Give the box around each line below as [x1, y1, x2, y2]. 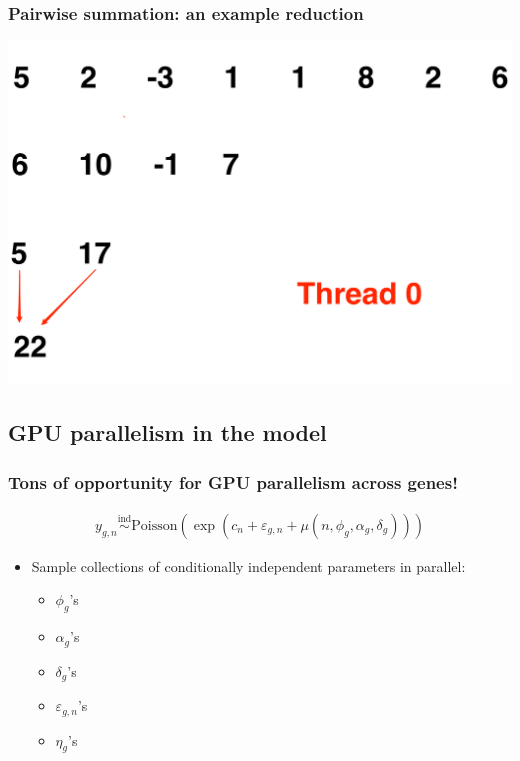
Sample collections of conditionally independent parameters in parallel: [31, 555, 466, 576]
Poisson [131, 518, 178, 533]
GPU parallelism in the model [8, 417, 327, 448]
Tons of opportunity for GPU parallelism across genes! [8, 469, 458, 494]
